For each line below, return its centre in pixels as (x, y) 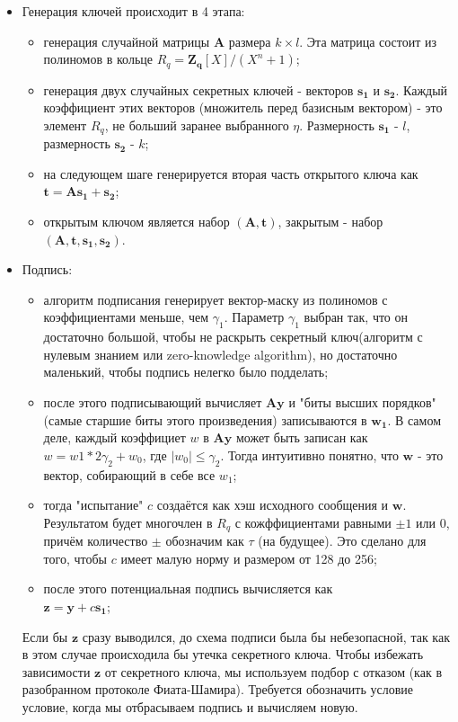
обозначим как (205, 541)
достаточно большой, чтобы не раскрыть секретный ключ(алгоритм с (233, 337)
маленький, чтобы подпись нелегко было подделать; (186, 372)
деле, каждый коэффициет (114, 437)
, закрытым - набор (330, 222)
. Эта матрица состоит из (368, 41)
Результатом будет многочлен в (128, 522)
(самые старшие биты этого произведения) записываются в (205, 419)
